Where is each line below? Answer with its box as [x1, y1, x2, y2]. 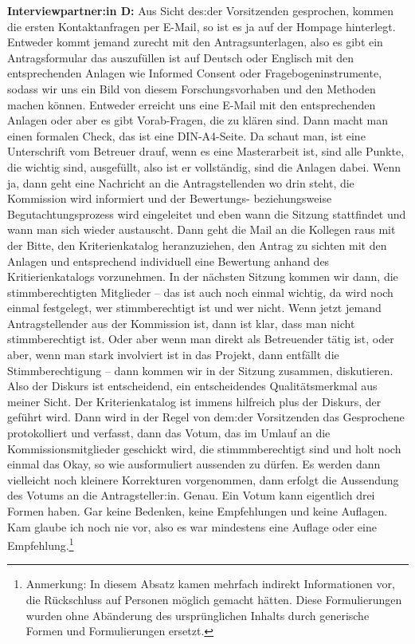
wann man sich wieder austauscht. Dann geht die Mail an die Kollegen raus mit [7, 221, 396, 238]
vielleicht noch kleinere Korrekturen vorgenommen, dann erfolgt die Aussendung [7, 471, 399, 488]
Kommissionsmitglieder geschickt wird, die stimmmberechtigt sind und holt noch [7, 440, 401, 456]
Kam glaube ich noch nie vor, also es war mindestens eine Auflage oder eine [7, 518, 377, 535]
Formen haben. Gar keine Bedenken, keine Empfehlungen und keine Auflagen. [7, 503, 388, 519]
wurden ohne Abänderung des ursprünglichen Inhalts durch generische [25, 606, 370, 623]
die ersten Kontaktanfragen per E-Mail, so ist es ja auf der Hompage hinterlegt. [7, 18, 396, 34]
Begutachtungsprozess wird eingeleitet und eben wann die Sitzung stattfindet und [7, 205, 406, 222]
